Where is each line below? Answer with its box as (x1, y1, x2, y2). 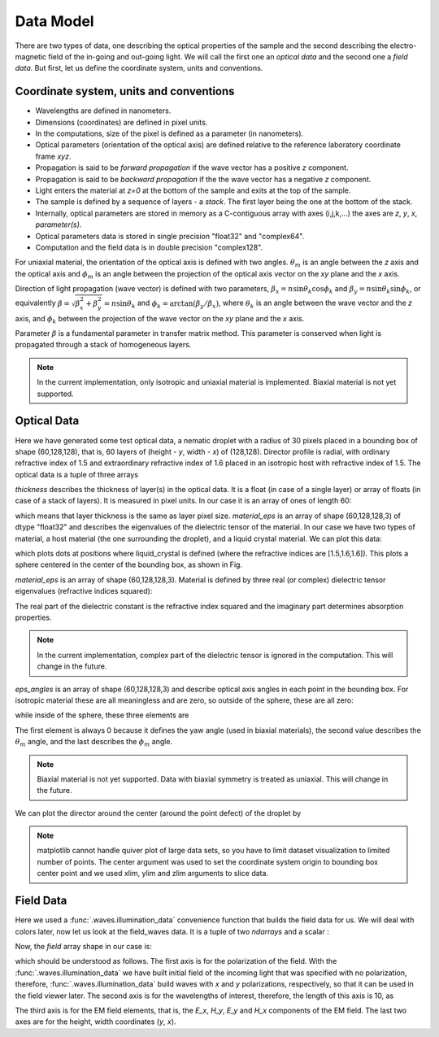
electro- (389, 41, 417, 50)
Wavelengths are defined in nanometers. (35, 106, 172, 115)
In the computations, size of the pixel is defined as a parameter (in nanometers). (35, 129, 304, 138)
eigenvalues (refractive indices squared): (15, 586, 153, 596)
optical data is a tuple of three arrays (15, 469, 138, 479)
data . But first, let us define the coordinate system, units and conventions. (15, 63, 263, 73)
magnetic (15, 51, 47, 61)
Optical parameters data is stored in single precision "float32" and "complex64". (35, 231, 305, 241)
